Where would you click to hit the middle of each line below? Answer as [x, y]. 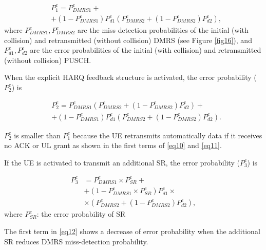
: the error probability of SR [81, 214]
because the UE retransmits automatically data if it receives [167, 135]
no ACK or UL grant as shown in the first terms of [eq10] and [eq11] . [113, 145]
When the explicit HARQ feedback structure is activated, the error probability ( [130, 77]
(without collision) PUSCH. [48, 60]
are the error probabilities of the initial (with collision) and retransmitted [146, 50]
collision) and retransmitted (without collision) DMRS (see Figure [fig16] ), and [128, 40]
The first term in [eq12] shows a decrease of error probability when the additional [132, 231]
